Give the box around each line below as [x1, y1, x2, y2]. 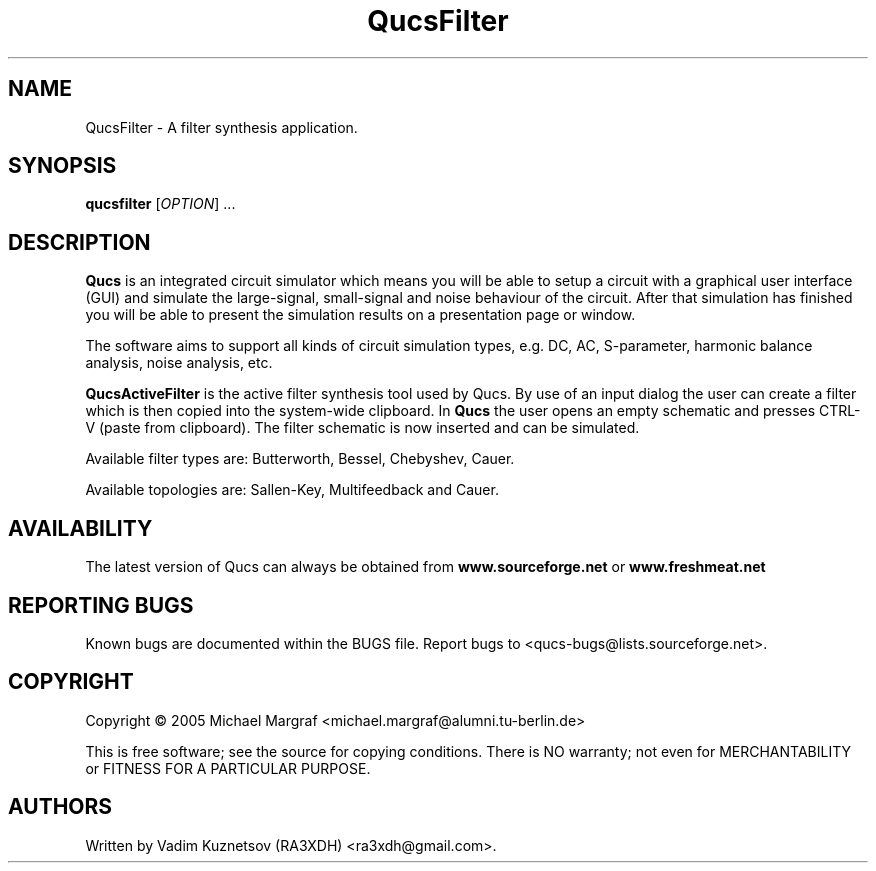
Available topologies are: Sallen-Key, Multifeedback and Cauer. [85, 481, 499, 499]
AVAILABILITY [8, 515, 153, 541]
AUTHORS [8, 794, 113, 820]
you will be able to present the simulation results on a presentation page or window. [85, 306, 636, 324]
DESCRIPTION [8, 229, 151, 255]
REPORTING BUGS [8, 592, 194, 618]
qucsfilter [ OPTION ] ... [85, 195, 236, 213]
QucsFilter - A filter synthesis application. [85, 118, 358, 136]
